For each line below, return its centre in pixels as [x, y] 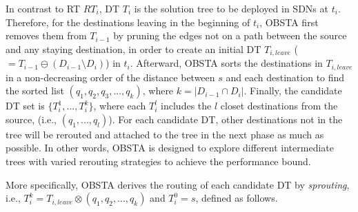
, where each [120, 106]
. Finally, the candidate [293, 91]
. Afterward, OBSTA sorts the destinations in [226, 63]
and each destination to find [285, 77]
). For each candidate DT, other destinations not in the [226, 119]
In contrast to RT [43, 8]
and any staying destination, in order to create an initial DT [133, 49]
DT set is [25, 106]
